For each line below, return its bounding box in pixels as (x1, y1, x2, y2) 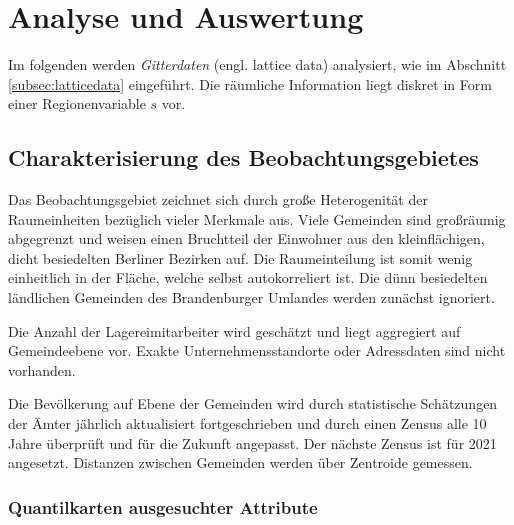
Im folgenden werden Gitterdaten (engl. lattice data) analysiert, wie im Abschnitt (8, 54, 507, 75)
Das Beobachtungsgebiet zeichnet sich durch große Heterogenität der (8, 189, 428, 210)
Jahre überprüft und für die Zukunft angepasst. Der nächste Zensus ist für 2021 (8, 432, 497, 453)
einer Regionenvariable (8, 93, 146, 114)
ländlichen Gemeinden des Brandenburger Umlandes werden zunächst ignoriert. (8, 287, 495, 308)
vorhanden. (8, 359, 76, 380)
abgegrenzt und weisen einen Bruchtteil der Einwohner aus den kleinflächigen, (8, 228, 485, 249)
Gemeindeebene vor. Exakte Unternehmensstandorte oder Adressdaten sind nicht (8, 340, 506, 361)
